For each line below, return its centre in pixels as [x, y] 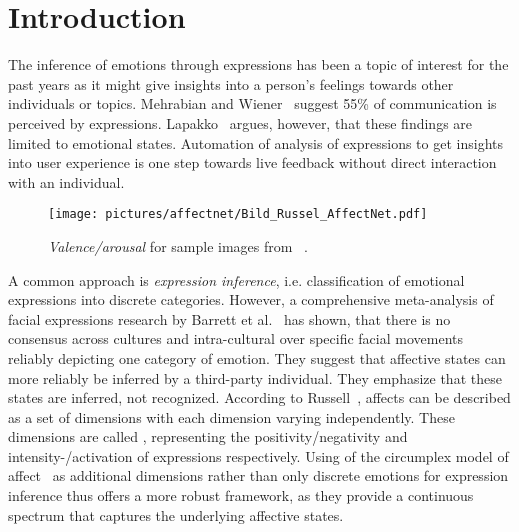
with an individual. [66, 181]
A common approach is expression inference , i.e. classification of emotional [236, 279]
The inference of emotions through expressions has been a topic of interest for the [258, 64]
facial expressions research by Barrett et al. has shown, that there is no [229, 318]
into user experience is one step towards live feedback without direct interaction [252, 162]
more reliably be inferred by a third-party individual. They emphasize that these [255, 377]
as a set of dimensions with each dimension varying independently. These [231, 416]
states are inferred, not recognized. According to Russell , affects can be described [259, 397]
